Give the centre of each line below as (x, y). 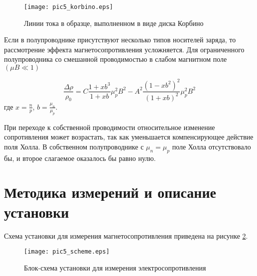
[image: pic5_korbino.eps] (68, 7)
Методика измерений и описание (110, 192)
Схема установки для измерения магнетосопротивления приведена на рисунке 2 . (126, 235)
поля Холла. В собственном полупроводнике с (74, 146)
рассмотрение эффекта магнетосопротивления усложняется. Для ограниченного (124, 49)
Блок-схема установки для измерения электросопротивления (115, 267)
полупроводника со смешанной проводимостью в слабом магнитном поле (116, 59)
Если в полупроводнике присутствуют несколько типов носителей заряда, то (120, 40)
